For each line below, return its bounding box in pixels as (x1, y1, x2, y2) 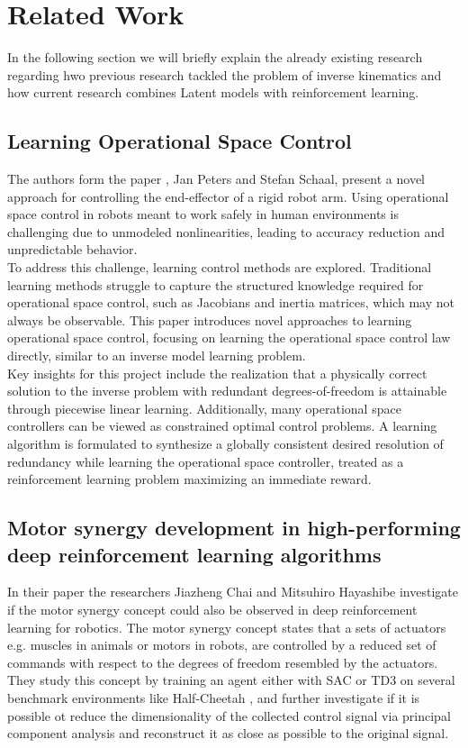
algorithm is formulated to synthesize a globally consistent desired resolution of (7, 434, 444, 453)
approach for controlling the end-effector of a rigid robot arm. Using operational (7, 187, 449, 205)
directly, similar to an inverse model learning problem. (7, 346, 306, 365)
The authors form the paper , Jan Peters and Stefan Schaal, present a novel (7, 169, 425, 188)
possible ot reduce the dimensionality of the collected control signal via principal (7, 706, 451, 725)
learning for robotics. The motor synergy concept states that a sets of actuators (7, 617, 446, 636)
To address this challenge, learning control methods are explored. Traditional (7, 258, 432, 277)
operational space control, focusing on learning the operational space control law (7, 328, 451, 347)
